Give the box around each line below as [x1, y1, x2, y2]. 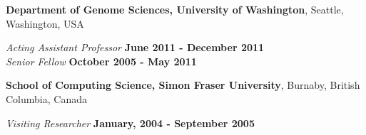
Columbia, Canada [6, 91, 87, 106]
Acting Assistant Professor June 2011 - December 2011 [6, 40, 265, 55]
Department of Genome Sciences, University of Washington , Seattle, [6, 2, 344, 16]
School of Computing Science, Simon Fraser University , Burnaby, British [6, 77, 360, 92]
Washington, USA [6, 16, 84, 31]
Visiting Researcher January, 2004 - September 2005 [6, 115, 255, 130]
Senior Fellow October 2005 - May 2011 [6, 53, 197, 68]
